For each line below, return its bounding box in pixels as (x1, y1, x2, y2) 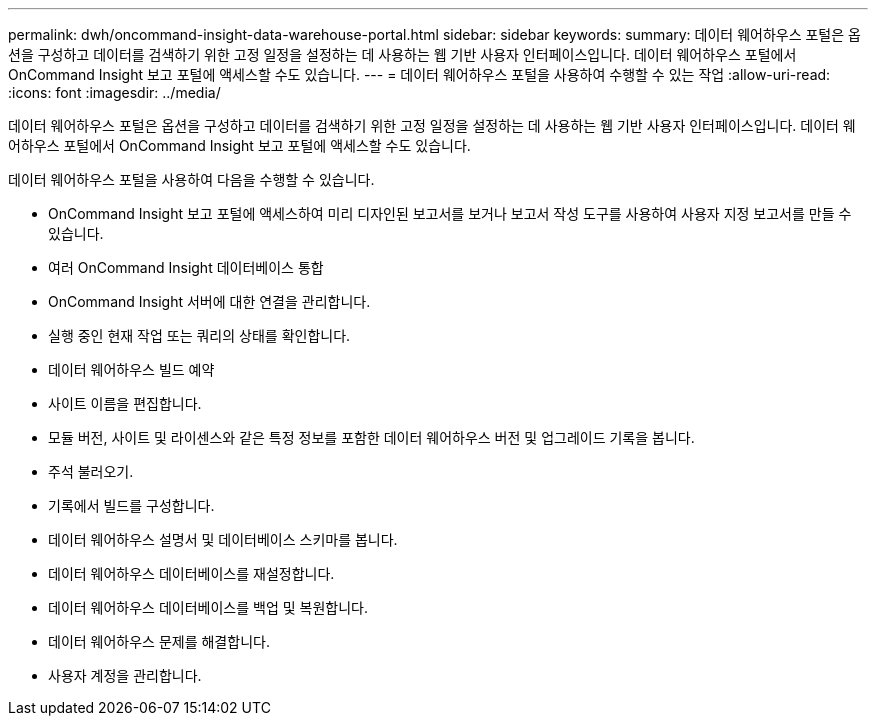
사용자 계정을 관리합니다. (48, 667, 202, 684)
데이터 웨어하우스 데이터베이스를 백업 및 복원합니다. (48, 599, 368, 616)
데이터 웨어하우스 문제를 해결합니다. (48, 633, 270, 650)
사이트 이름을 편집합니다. (48, 395, 202, 412)
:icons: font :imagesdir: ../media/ (8, 84, 221, 101)
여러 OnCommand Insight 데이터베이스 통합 (48, 259, 324, 276)
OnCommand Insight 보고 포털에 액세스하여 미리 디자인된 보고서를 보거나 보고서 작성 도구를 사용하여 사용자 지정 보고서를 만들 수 (48, 205, 852, 222)
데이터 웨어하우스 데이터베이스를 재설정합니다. (48, 565, 335, 582)
